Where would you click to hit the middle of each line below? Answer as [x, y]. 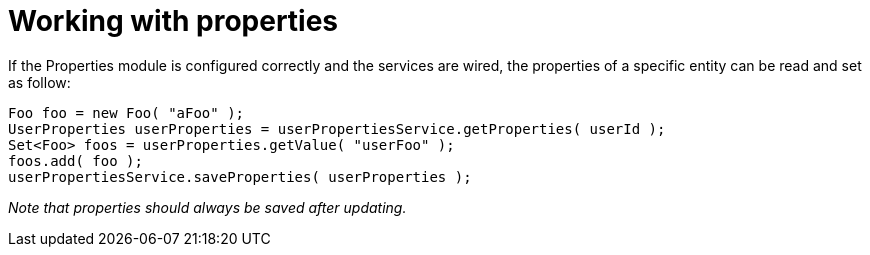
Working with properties [173, 21]
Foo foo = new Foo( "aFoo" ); [126, 112]
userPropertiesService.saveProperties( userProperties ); [240, 176]
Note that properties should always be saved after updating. [207, 207]
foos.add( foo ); [75, 160]
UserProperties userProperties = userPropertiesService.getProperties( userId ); [337, 128]
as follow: [39, 82]
